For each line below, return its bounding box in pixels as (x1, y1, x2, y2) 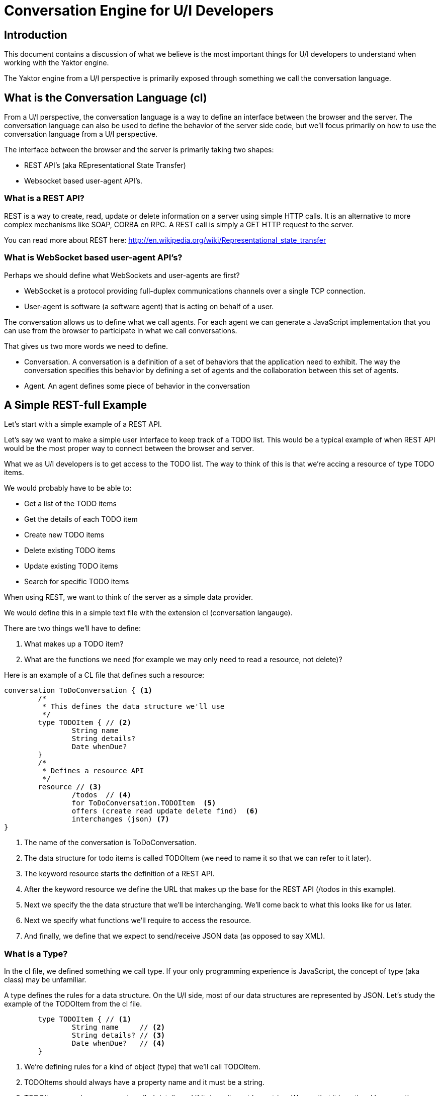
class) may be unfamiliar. (4, 975, 86, 984)
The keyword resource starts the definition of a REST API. (24, 869, 215, 878)
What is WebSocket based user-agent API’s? (4, 252, 183, 263)
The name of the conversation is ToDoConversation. (24, 838, 197, 847)
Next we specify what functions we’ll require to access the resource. (24, 916, 251, 925)
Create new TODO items (24, 530, 105, 539)
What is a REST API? (4, 193, 84, 204)
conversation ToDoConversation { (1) (4, 686, 153, 695)
